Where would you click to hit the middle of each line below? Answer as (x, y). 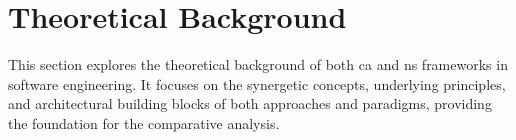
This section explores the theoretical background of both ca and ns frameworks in (258, 64)
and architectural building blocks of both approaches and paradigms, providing (250, 103)
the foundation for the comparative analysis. (144, 122)
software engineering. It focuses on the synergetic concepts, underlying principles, (257, 83)
